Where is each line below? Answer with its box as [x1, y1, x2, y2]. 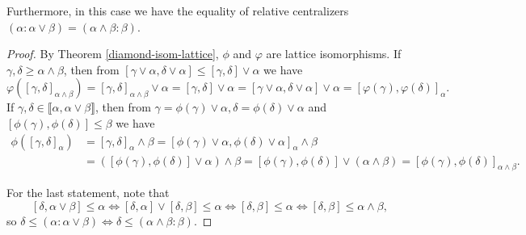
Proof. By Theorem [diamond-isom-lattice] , [6, 45, 219, 62]
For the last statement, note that [6, 184, 170, 201]
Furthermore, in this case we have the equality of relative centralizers [6, 2, 349, 19]
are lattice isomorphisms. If [266, 45, 402, 62]
